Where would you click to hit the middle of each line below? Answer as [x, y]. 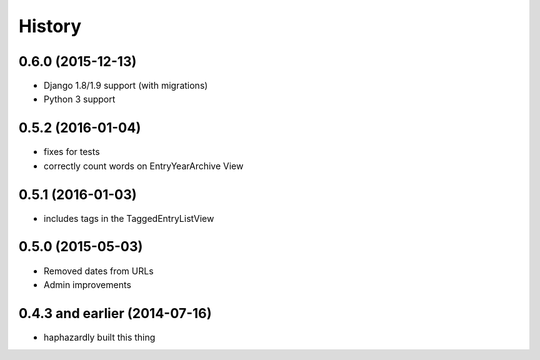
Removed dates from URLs [98, 271]
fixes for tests [71, 152]
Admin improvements [87, 284]
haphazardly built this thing [99, 337]
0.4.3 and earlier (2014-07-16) [115, 313]
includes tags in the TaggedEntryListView [129, 218]
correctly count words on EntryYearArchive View [143, 166]
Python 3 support [79, 99]
